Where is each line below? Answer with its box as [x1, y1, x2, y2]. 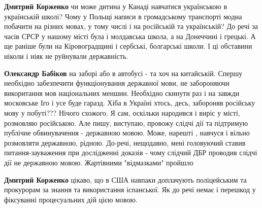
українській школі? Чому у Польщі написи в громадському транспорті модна [4, 11, 242, 21]
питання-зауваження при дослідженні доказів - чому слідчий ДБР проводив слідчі [4, 147, 257, 158]
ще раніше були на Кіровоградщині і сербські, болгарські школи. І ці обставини [4, 41, 252, 51]
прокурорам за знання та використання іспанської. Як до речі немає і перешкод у [4, 184, 256, 195]
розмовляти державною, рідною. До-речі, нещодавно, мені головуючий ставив [4, 137, 246, 148]
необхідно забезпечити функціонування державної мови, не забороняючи [4, 78, 230, 88]
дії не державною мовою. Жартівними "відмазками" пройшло [4, 157, 193, 167]
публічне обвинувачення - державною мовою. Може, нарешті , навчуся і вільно [4, 127, 250, 138]
